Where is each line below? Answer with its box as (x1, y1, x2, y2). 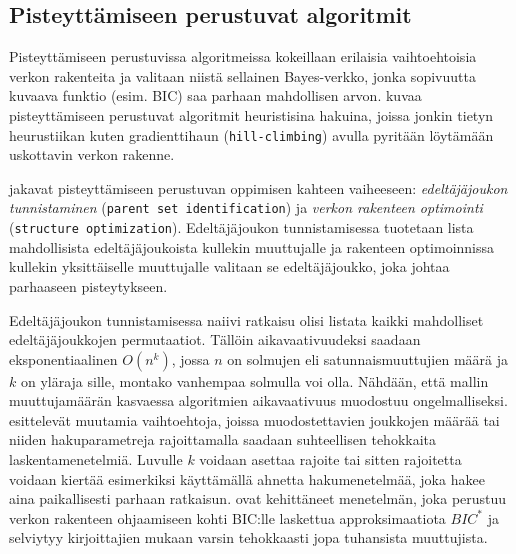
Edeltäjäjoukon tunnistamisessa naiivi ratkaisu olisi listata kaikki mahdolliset (9, 309, 484, 330)
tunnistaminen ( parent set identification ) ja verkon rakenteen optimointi (9, 197, 483, 218)
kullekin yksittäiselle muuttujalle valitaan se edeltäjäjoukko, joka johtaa (9, 256, 450, 277)
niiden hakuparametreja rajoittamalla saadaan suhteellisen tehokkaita (9, 429, 437, 450)
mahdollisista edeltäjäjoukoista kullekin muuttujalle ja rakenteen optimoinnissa (9, 236, 495, 257)
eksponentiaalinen (9, 348, 118, 369)
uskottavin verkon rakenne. (9, 144, 175, 165)
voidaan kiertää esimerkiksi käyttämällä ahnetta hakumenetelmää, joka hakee (9, 468, 485, 489)
